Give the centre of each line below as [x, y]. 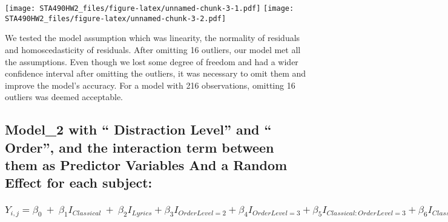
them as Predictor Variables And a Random [146, 165]
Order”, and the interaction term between [140, 147]
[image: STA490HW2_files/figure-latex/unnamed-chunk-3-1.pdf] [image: [150, 8]
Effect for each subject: [79, 182]
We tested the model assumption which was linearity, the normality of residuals [153, 38]
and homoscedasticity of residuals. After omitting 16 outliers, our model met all [153, 49]
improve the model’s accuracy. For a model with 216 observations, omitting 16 [150, 85]
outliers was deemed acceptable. [64, 97]
